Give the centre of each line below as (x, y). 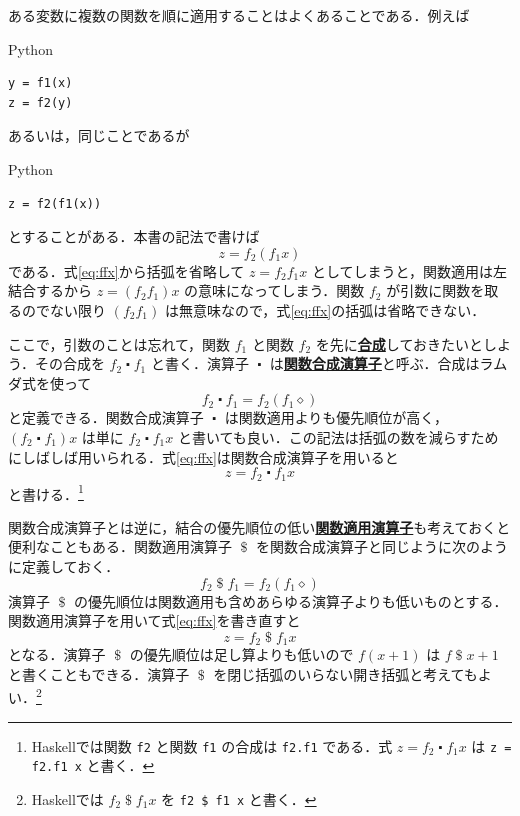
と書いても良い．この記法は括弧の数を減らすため (338, 436)
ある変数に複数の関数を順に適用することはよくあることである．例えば (239, 15)
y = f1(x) (40, 83)
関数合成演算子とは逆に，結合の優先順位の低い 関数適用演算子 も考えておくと (259, 526)
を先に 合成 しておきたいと (399, 343)
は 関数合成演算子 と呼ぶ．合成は (374, 363)
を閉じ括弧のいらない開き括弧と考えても (345, 673)
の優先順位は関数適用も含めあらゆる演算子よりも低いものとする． (291, 600)
